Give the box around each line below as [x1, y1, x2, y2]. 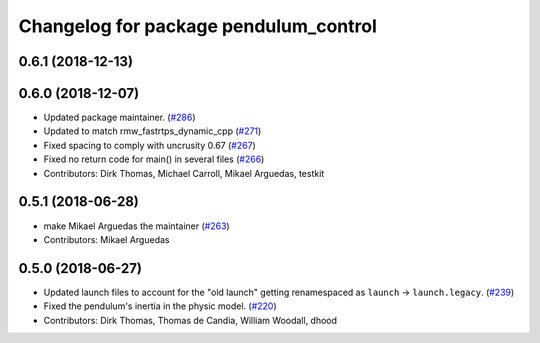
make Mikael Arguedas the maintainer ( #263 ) [43, 220, 230, 232]
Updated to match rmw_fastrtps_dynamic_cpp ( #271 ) [43, 125, 262, 137]
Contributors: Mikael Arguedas [43, 233, 170, 245]
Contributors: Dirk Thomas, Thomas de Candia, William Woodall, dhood [43, 314, 338, 326]
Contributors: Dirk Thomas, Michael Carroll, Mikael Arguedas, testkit [43, 167, 325, 179]
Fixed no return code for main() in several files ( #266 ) [43, 153, 265, 165]
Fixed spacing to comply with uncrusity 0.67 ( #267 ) [43, 139, 257, 151]
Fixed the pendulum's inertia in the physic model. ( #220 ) [43, 300, 277, 312]
